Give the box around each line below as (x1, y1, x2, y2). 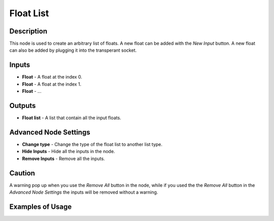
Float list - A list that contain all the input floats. (22, 115, 121, 121)
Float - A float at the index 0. (22, 74, 82, 80)
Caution (9, 169, 36, 177)
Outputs (9, 101, 36, 110)
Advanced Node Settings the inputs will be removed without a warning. (9, 189, 158, 195)
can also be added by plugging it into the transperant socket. (9, 47, 137, 53)
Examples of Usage (9, 202, 72, 211)
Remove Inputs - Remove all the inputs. (22, 155, 105, 162)
